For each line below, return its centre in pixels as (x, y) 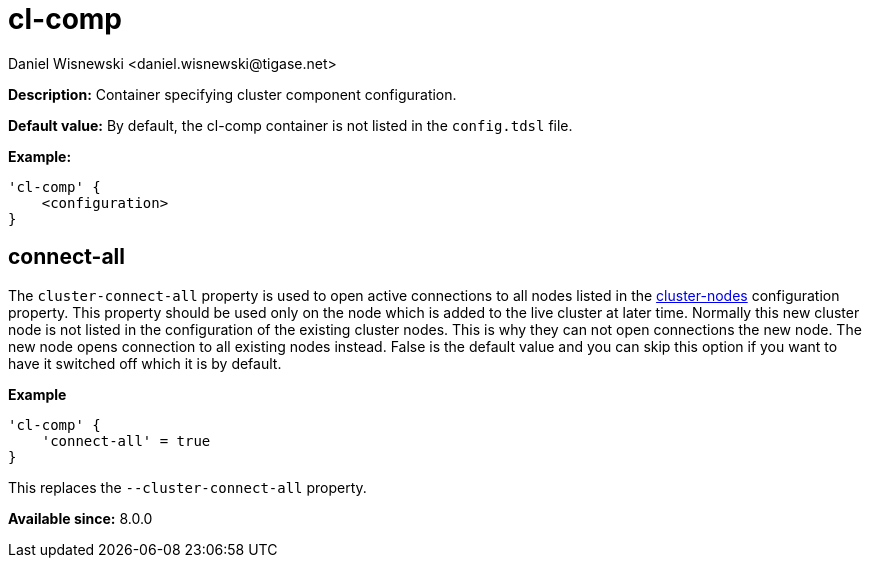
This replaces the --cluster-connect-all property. (187, 487)
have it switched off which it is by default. (145, 363)
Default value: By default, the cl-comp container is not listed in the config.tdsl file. (290, 125)
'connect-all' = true (126, 440)
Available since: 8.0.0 (80, 518)
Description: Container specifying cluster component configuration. (232, 94)
